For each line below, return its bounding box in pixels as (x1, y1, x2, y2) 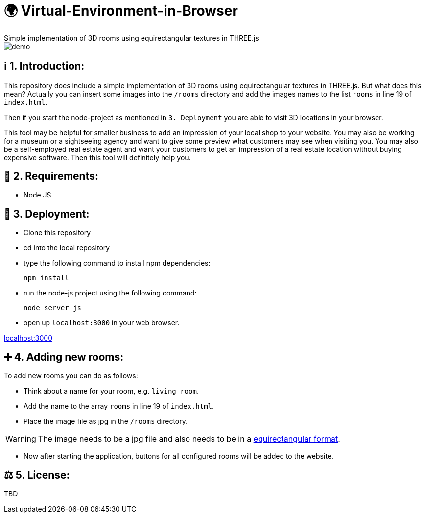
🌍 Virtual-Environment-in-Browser (4, 2, 238, 19)
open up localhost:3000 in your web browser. (24, 319, 180, 327)
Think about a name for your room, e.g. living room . (24, 387, 199, 395)
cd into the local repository (24, 244, 110, 252)
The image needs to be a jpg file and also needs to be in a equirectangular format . (38, 434, 340, 444)
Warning (5, 434, 36, 444)
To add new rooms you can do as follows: (4, 371, 138, 380)
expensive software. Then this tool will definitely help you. (4, 153, 191, 162)
